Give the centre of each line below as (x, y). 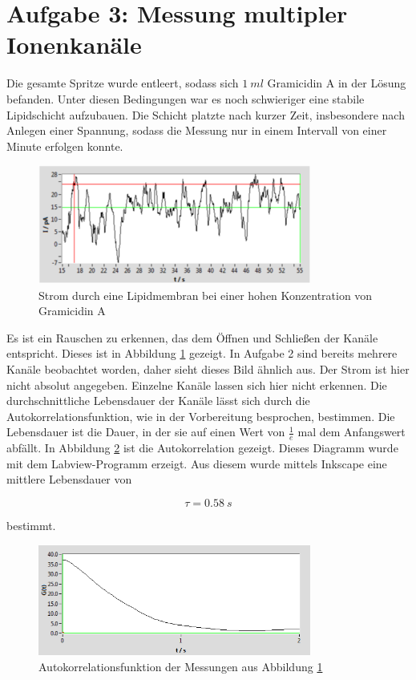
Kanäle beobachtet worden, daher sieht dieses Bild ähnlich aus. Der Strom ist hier (208, 369)
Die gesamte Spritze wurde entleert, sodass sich (123, 83)
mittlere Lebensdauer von (69, 479)
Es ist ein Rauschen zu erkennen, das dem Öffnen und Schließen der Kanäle (192, 337)
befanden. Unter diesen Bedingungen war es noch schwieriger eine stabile (186, 98)
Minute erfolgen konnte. (65, 146)
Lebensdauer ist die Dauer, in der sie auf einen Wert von (146, 432)
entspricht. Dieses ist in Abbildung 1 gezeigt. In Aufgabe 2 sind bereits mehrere (202, 353)
